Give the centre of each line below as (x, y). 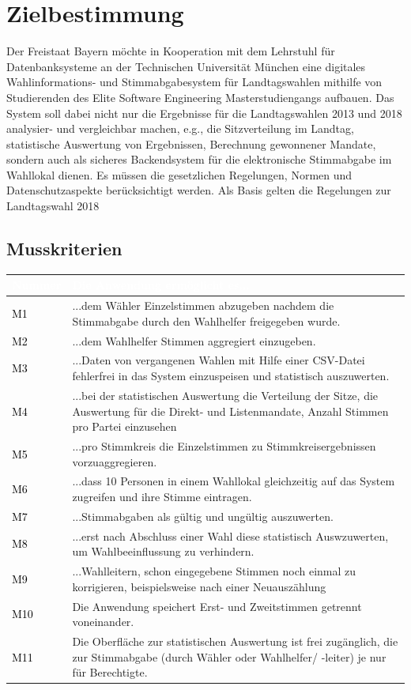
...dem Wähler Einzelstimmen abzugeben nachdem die (203, 305)
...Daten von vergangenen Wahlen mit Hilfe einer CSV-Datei (219, 360)
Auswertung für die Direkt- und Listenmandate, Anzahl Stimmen (230, 411)
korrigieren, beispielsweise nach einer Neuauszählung (199, 586)
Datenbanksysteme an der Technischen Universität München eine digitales (186, 66)
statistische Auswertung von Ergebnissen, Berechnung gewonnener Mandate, (191, 143)
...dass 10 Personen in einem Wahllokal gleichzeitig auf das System (234, 481)
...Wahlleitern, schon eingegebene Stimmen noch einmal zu (214, 571)
